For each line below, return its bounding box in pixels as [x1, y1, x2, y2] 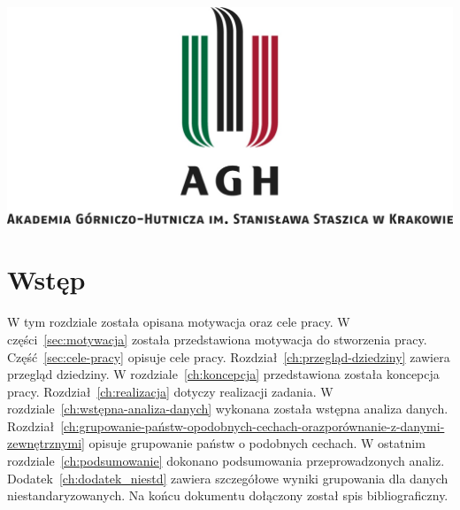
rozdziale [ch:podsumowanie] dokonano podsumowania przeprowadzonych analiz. [7, 452, 445, 470]
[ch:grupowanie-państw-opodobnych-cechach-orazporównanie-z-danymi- [60, 416, 445, 435]
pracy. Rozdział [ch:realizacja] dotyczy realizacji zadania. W [7, 382, 333, 400]
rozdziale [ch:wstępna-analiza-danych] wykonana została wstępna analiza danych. [7, 399, 448, 418]
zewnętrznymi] [7, 434, 85, 452]
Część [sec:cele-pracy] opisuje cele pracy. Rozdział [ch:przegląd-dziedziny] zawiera [7, 347, 450, 366]
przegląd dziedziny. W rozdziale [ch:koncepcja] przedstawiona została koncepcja [7, 365, 440, 383]
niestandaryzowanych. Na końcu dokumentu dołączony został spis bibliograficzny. [7, 486, 448, 505]
